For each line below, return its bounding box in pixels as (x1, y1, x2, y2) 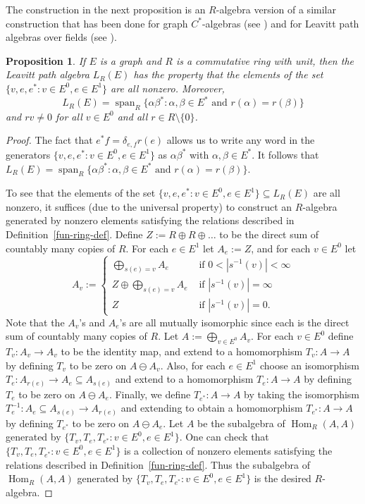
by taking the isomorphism (244, 386, 360, 401)
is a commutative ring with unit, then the (175, 53, 354, 68)
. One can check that (179, 429, 269, 444)
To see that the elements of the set (6, 185, 156, 200)
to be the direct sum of (219, 227, 319, 242)
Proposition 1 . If (6, 53, 86, 68)
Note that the (6, 314, 65, 329)
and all (117, 109, 148, 123)
